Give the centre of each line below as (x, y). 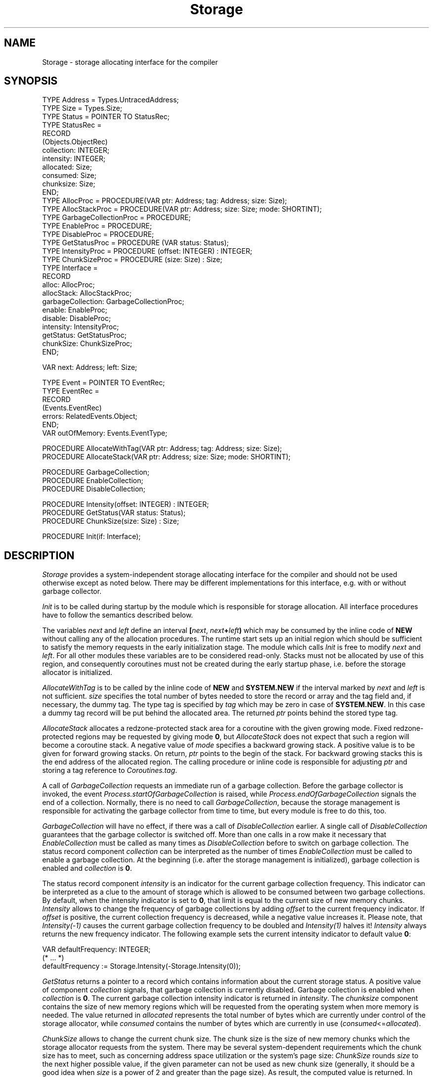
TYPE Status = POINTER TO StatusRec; (106, 117)
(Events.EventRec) (72, 408)
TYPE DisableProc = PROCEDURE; (98, 234)
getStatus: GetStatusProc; (84, 335)
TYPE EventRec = (71, 391)
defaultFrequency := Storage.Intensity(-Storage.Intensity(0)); (141, 966)
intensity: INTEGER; (74, 159)
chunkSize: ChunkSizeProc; (87, 344)
